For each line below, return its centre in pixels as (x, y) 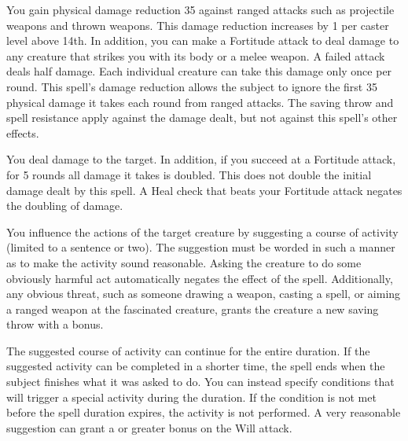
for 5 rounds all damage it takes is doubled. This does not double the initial (189, 174)
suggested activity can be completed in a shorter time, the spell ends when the (196, 366)
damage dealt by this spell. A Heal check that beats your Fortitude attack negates (204, 190)
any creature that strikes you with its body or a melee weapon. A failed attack (196, 55)
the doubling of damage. (65, 206)
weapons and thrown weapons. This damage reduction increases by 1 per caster (198, 25)
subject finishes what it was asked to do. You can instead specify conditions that (200, 382)
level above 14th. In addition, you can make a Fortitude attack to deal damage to (203, 40)
